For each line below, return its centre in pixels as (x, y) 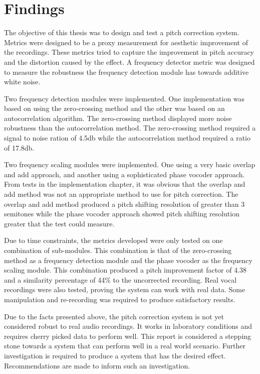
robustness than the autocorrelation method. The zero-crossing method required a (130, 128)
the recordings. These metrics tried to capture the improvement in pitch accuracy (129, 52)
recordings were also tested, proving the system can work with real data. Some (125, 289)
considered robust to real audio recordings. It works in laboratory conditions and (128, 326)
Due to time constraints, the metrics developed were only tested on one (113, 240)
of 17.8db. (19, 147)
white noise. (22, 82)
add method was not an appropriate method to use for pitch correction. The (121, 194)
